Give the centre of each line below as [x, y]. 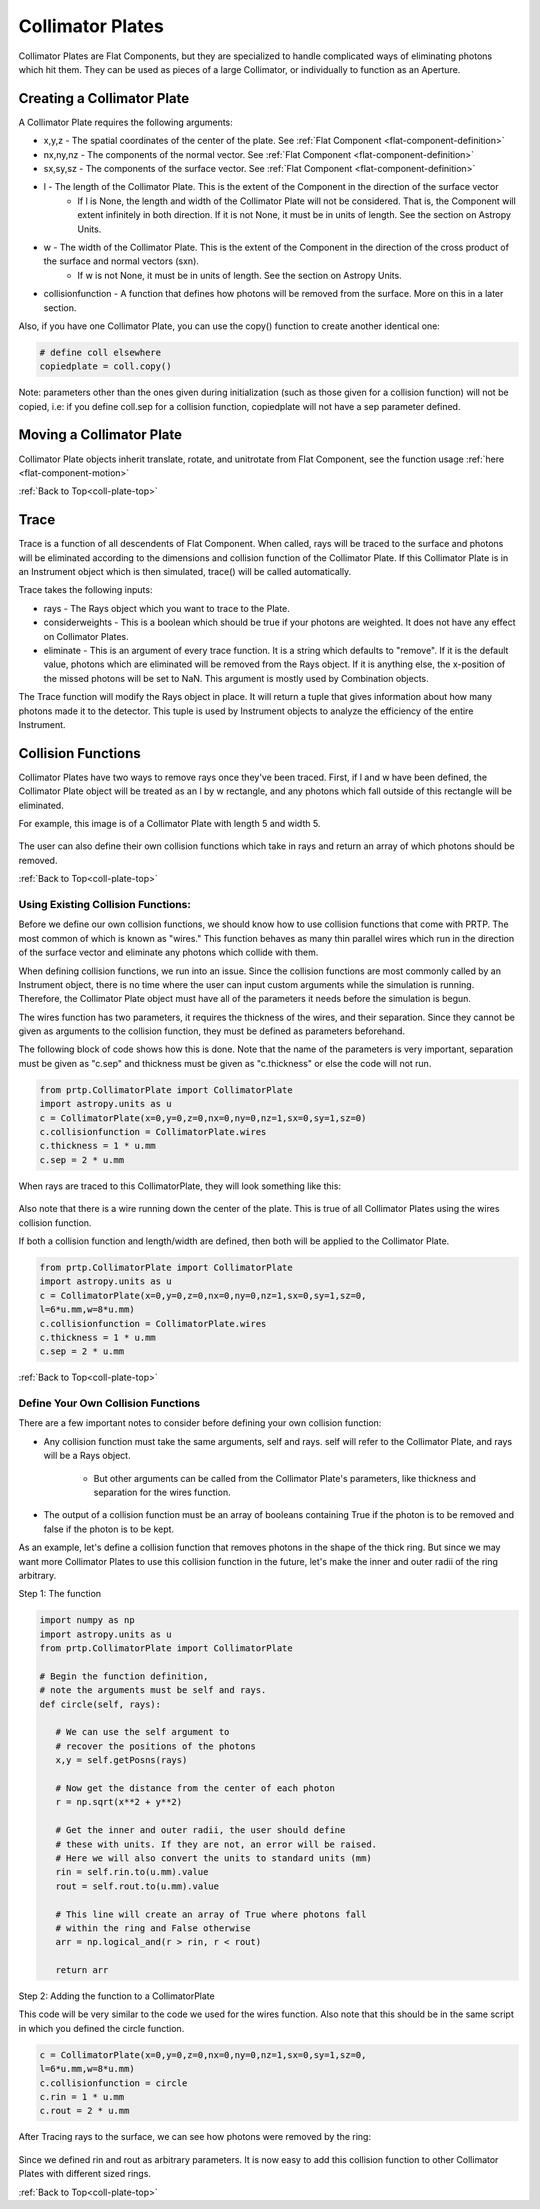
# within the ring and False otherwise [153, 1928]
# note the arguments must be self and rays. [153, 1690]
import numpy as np [87, 1620]
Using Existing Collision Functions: [105, 904]
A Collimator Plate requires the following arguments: [126, 122]
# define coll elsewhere [100, 352]
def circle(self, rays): [100, 1704]
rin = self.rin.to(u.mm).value [132, 1872]
